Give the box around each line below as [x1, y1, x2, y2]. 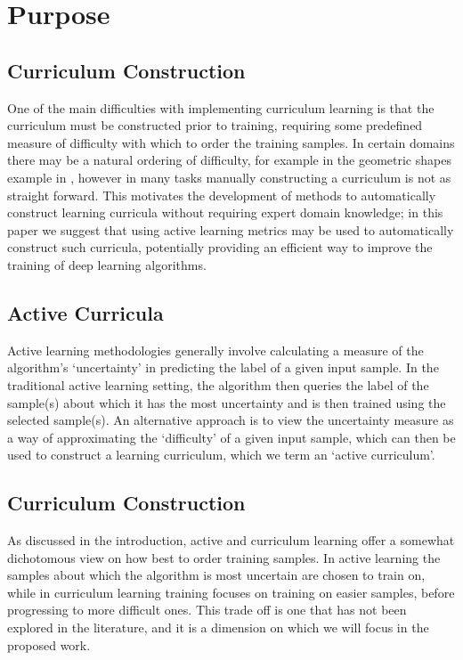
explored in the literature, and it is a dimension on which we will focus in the [7, 618, 429, 637]
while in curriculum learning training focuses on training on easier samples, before [7, 583, 455, 601]
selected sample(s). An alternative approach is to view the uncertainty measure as [7, 411, 454, 429]
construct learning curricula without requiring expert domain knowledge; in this [7, 203, 443, 222]
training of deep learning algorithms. [7, 255, 207, 273]
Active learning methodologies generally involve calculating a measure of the [7, 340, 424, 359]
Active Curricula [7, 298, 164, 326]
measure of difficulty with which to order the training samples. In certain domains [7, 133, 455, 151]
